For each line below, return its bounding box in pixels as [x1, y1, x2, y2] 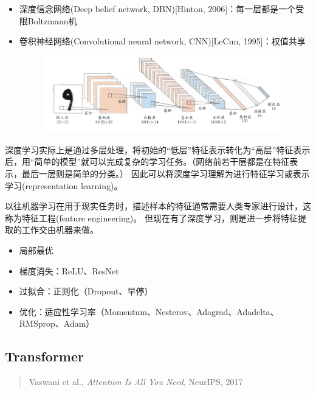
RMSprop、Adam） [19, 317, 95, 330]
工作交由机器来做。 [21, 223, 98, 236]
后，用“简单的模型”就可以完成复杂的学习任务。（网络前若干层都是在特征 [5, 155, 290, 168]
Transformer [5, 347, 84, 366]
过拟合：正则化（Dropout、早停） [19, 285, 153, 297]
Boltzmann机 [27, 14, 77, 27]
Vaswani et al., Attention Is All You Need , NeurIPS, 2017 [29, 375, 243, 388]
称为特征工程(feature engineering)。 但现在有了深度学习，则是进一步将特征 [5, 211, 298, 224]
